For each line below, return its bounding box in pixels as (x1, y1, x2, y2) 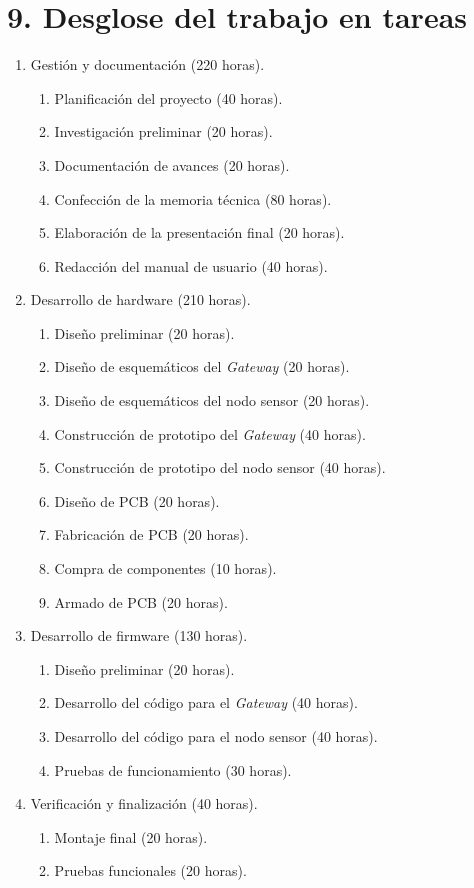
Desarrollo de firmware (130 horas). (30, 625, 248, 646)
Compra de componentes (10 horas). (54, 558, 277, 579)
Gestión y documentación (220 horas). (30, 54, 265, 75)
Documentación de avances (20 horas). (54, 154, 290, 175)
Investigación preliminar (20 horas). (54, 121, 273, 142)
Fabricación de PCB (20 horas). (54, 524, 249, 545)
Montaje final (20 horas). (54, 826, 208, 847)
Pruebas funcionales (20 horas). (54, 860, 247, 881)
